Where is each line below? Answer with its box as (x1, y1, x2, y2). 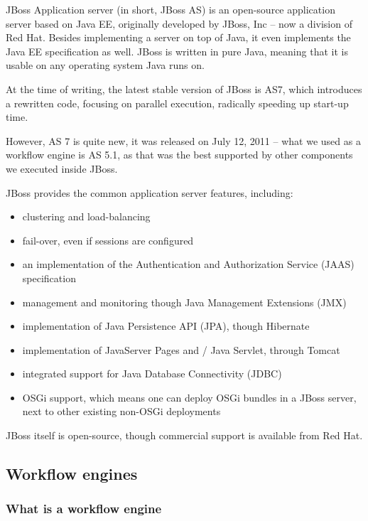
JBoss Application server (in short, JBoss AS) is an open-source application (6, 2, 335, 16)
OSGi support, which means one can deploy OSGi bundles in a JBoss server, (22, 390, 357, 404)
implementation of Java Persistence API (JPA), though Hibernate (22, 318, 310, 333)
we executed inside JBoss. (6, 161, 118, 176)
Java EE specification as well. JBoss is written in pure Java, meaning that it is (6, 43, 348, 58)
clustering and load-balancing (22, 209, 151, 224)
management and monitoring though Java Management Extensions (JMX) (22, 294, 347, 309)
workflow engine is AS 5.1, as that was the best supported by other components (6, 147, 353, 162)
